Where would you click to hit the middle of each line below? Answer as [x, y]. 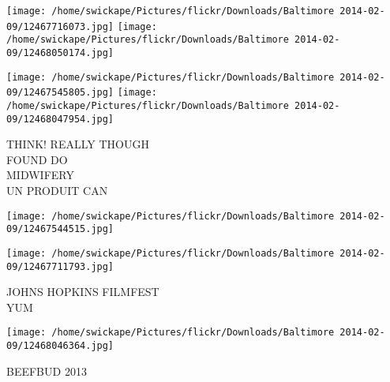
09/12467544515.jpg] [60, 229]
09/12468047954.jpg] [60, 119]
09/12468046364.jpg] [60, 346]
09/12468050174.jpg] [60, 52]
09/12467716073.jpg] [60, 26]
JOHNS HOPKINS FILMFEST [83, 292]
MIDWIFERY [40, 175]
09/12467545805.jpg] [60, 93]
